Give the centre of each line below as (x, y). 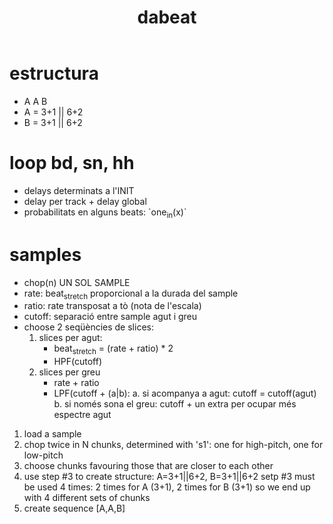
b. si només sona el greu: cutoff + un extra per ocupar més (175, 404)
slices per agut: (70, 338)
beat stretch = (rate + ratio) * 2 (113, 349)
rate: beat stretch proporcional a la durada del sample (131, 294)
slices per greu (69, 372)
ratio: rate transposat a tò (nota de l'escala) (112, 306)
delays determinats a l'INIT (79, 190)
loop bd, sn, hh (72, 163)
